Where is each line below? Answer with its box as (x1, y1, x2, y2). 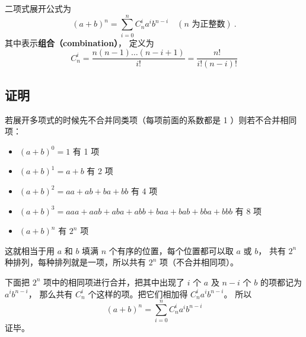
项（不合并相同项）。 (160, 256, 239, 268)
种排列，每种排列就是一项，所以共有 (5, 256, 146, 268)
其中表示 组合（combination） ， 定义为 (5, 36, 154, 49)
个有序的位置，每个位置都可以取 (109, 244, 234, 256)
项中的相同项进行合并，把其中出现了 (43, 275, 185, 288)
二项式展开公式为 (5, 2, 71, 14)
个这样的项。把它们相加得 (88, 287, 188, 300)
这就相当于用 (5, 244, 55, 256)
